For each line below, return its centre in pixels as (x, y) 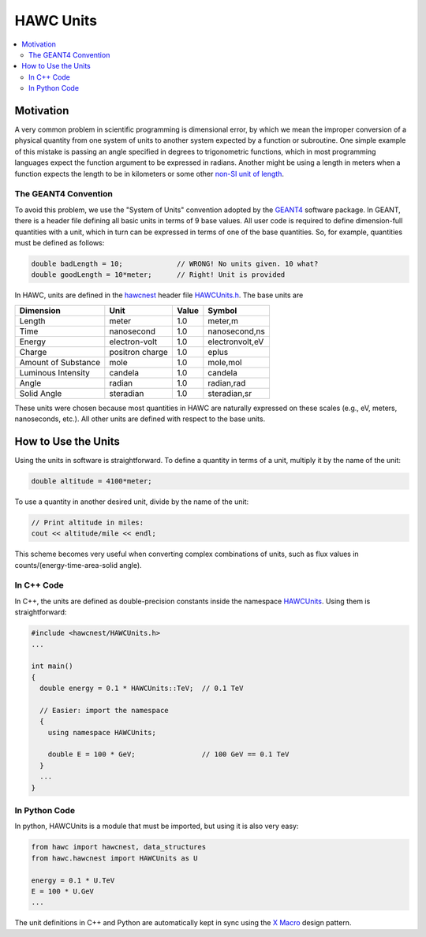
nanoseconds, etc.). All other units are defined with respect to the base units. (140, 419)
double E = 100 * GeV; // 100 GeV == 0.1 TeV (168, 754)
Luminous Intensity (55, 372)
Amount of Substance (60, 362)
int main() (52, 666)
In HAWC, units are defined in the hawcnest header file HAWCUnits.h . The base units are (159, 295)
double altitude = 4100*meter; (92, 481)
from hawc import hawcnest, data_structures (119, 847)
